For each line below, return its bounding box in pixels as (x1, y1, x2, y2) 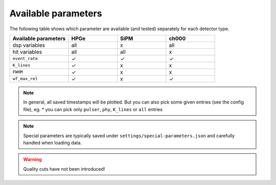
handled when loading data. (23, 139, 82, 146)
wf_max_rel (12, 76, 38, 81)
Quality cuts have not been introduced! (23, 166, 105, 172)
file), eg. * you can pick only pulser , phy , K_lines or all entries (23, 106, 163, 112)
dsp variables (12, 42, 45, 49)
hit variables (12, 48, 42, 55)
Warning (23, 156, 42, 162)
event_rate (12, 56, 38, 61)
